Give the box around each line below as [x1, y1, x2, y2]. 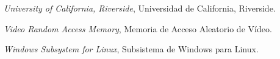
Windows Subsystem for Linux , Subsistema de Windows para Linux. [4, 43, 259, 55]
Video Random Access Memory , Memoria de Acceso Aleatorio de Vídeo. [4, 22, 272, 35]
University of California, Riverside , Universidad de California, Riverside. [4, 2, 276, 14]
